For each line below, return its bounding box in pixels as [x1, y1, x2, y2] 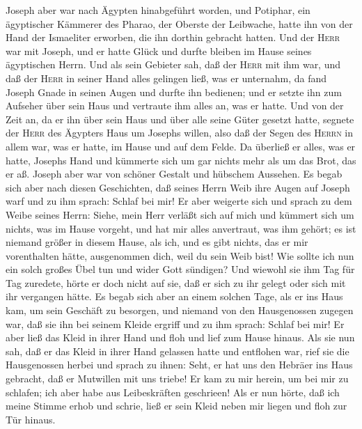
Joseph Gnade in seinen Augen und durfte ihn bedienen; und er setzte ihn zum [6, 84, 342, 99]
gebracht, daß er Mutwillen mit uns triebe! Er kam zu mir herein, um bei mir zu [6, 371, 349, 386]
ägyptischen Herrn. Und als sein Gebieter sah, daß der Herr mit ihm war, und [6, 57, 341, 72]
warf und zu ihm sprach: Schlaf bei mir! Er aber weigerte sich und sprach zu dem [6, 194, 352, 208]
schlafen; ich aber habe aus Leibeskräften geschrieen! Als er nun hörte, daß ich [6, 384, 340, 399]
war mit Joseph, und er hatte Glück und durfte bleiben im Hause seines [6, 43, 312, 58]
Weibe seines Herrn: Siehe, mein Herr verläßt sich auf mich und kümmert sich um [6, 207, 354, 221]
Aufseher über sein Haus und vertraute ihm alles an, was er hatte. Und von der [6, 98, 344, 113]
